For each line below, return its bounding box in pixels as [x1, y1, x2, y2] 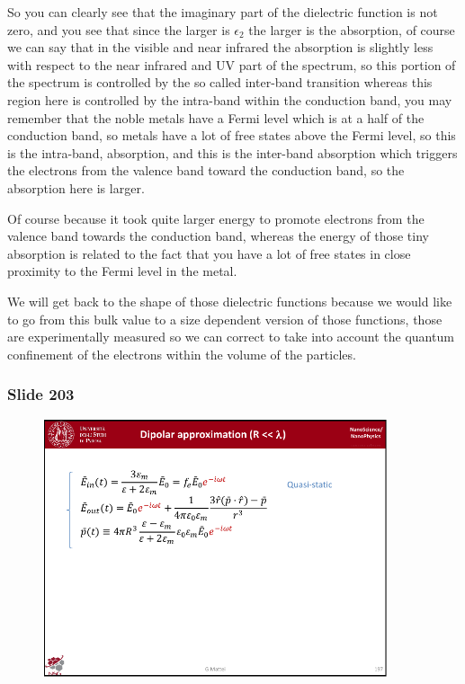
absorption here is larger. [7, 178, 145, 197]
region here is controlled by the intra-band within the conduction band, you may [7, 90, 452, 109]
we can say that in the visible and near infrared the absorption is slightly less [7, 38, 434, 57]
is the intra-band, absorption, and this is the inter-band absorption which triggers [7, 143, 458, 162]
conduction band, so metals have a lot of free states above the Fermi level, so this [7, 126, 456, 145]
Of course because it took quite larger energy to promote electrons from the [7, 209, 425, 227]
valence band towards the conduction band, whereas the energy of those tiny [7, 227, 429, 245]
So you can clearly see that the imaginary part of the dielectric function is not [7, 3, 438, 21]
